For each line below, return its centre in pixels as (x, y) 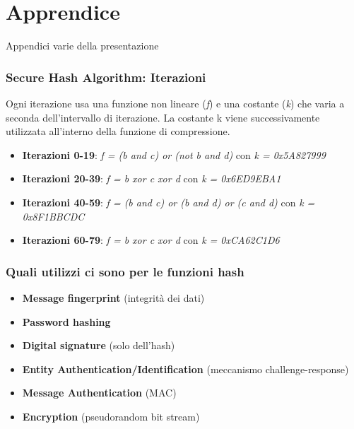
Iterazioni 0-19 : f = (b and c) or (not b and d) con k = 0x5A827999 (174, 154)
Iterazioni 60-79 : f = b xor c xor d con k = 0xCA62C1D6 (151, 240)
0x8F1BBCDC (53, 216)
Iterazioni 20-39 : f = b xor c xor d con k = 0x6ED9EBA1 (152, 178)
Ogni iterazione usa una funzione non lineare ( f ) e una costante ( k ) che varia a (175, 103)
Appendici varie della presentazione (82, 46)
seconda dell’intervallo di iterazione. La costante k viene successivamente (163, 117)
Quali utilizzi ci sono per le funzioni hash (125, 271)
